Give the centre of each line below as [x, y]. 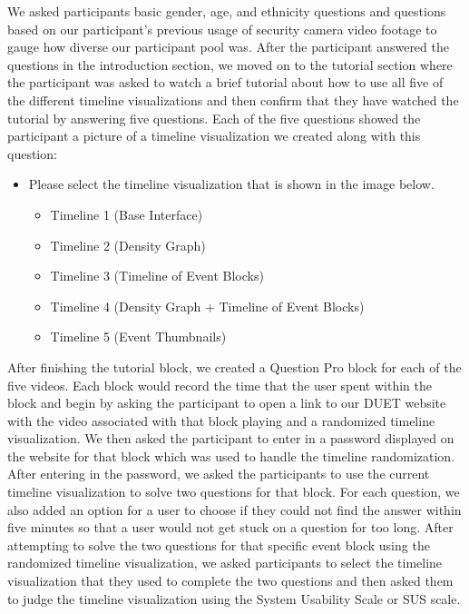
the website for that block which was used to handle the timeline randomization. [231, 456]
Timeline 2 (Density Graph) [128, 245]
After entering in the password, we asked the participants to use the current [219, 474]
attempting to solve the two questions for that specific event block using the [219, 545]
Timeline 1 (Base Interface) [127, 214]
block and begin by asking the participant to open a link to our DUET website [227, 403]
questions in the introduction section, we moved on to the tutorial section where [230, 64]
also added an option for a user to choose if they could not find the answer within [234, 509]
